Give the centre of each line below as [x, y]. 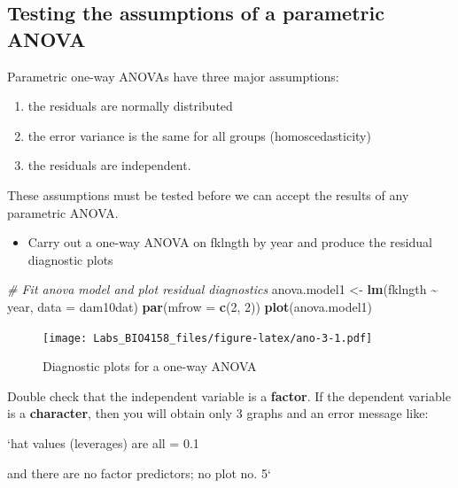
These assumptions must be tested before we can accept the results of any [208, 194]
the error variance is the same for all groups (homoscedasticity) [199, 135]
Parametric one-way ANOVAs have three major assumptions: [173, 76]
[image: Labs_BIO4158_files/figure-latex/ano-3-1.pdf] [208, 338]
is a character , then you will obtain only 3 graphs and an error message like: [218, 413]
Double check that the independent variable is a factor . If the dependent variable [229, 395]
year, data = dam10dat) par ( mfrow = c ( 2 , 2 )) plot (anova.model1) [190, 306]
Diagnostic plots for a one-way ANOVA [150, 366]
